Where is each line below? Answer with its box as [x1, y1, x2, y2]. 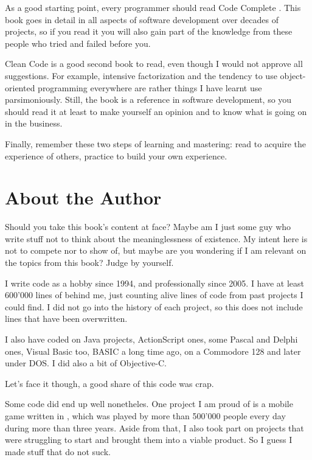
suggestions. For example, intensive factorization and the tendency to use [5, 69, 277, 82]
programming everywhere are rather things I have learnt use [38, 81, 262, 94]
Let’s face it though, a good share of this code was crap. [5, 377, 214, 389]
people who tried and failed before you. [5, 37, 151, 49]
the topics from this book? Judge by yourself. [5, 256, 174, 269]
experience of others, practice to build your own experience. [5, 149, 227, 162]
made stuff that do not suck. [5, 445, 111, 458]
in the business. [5, 117, 63, 130]
